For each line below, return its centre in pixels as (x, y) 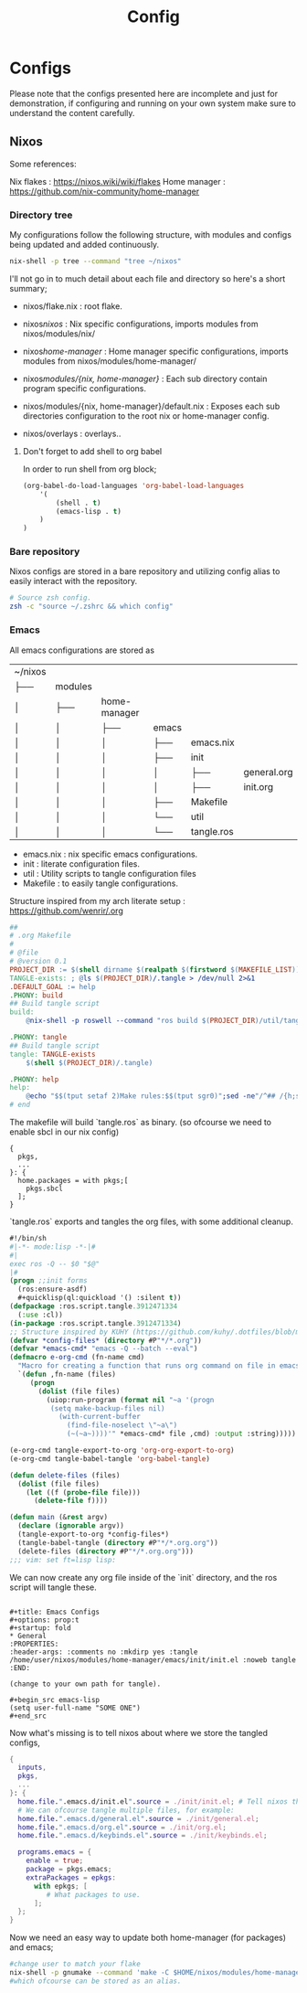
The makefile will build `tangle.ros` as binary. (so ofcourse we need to (141, 1123)
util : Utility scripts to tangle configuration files (109, 873)
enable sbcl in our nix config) (64, 1132)
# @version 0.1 (38, 962)
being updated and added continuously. (85, 245)
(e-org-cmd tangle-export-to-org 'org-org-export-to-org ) (122, 1451)
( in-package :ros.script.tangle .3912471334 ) (95, 1323)
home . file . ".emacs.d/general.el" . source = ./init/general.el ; (138, 1818)
